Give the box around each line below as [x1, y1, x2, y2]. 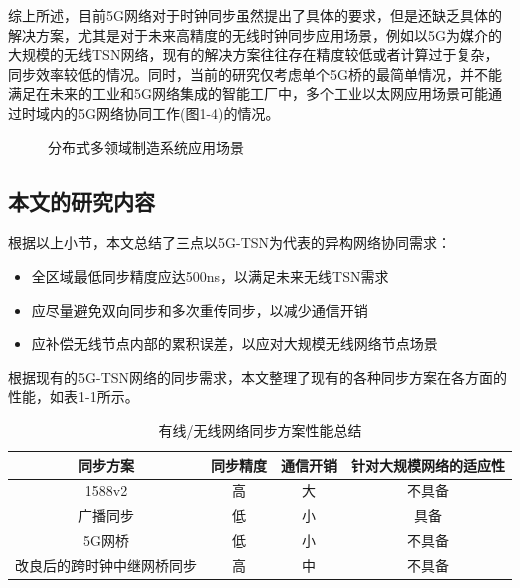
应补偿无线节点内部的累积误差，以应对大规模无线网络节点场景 [31, 333, 438, 354]
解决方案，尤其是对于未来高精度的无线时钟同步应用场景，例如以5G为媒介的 [8, 24, 502, 45]
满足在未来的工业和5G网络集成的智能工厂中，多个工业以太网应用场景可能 [8, 83, 488, 104]
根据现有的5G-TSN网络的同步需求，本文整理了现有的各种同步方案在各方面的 [8, 366, 508, 387]
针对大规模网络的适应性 [351, 454, 505, 475]
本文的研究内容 [8, 185, 155, 216]
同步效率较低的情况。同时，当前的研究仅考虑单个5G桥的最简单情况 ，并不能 [8, 63, 502, 84]
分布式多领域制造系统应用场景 [48, 136, 244, 157]
